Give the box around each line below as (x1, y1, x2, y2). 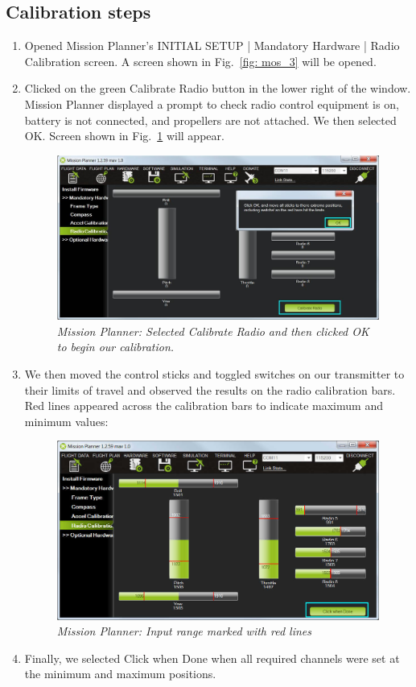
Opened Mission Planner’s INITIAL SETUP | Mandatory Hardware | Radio (24, 37, 400, 54)
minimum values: (24, 412, 109, 429)
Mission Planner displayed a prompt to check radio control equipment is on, (24, 95, 399, 112)
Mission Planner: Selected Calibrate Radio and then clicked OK (56, 322, 369, 339)
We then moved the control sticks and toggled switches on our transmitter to (24, 365, 405, 382)
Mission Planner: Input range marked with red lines (56, 623, 312, 639)
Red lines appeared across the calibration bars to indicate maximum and (24, 397, 383, 414)
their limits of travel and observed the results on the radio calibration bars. (24, 381, 396, 398)
